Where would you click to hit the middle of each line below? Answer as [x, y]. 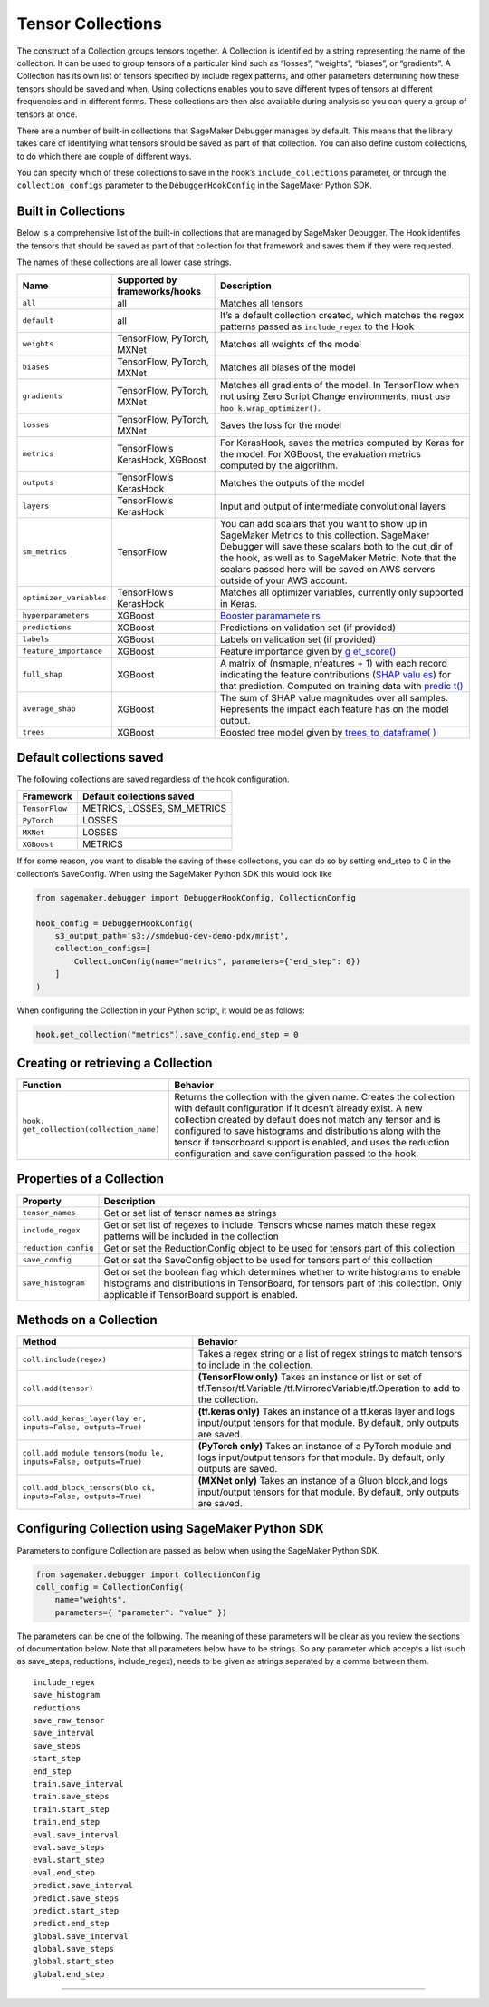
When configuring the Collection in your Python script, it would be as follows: [161, 1010]
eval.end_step [64, 1872]
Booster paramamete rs [270, 615]
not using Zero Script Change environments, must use [336, 396]
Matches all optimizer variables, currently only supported [342, 592]
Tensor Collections [89, 24]
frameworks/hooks [159, 291]
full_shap [43, 674]
